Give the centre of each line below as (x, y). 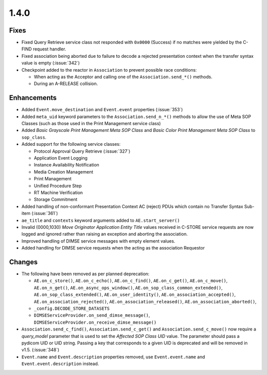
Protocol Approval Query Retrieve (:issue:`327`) (82, 151)
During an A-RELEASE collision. (66, 83)
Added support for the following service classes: (71, 144)
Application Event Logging (61, 158)
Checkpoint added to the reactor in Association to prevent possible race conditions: (109, 70)
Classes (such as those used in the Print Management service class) (91, 124)
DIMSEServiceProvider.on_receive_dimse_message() (95, 322)
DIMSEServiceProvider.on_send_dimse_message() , (92, 315)
